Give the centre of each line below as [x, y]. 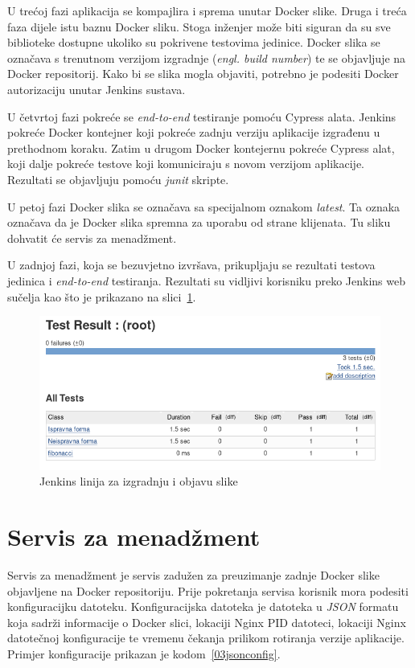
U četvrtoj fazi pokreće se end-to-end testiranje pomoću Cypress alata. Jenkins [202, 116]
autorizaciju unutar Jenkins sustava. [97, 89]
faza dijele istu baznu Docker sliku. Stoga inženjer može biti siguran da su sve [199, 26]
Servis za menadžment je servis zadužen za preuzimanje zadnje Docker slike [193, 575]
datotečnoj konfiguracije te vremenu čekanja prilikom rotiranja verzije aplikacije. [206, 638]
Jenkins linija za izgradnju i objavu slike [139, 481]
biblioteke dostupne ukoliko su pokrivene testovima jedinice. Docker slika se [194, 42]
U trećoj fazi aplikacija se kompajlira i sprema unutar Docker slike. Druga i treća [207, 10]
